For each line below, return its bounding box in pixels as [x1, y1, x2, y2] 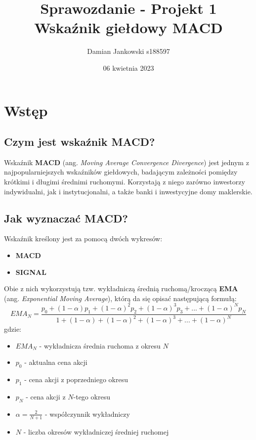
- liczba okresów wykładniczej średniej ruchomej [23, 426, 169, 437]
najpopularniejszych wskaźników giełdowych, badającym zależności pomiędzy [4, 167, 238, 177]
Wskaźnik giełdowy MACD [34, 17, 223, 38]
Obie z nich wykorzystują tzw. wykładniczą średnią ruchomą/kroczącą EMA [4, 283, 238, 294]
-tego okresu [73, 391, 110, 401]
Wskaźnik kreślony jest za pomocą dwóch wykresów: [4, 233, 163, 244]
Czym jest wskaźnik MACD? [4, 134, 155, 149]
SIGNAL [15, 266, 46, 277]
